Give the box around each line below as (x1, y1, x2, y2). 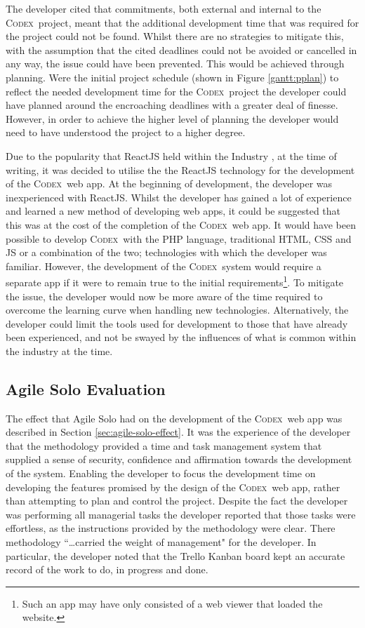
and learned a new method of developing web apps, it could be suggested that (6, 203, 341, 218)
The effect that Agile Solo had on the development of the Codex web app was (6, 410, 343, 425)
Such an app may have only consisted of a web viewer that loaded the (22, 596, 323, 610)
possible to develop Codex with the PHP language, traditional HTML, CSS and (6, 231, 352, 246)
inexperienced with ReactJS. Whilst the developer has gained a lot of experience (6, 189, 352, 204)
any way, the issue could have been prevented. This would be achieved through (6, 56, 345, 71)
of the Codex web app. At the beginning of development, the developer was (6, 176, 333, 191)
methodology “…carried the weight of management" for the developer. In (6, 535, 317, 549)
